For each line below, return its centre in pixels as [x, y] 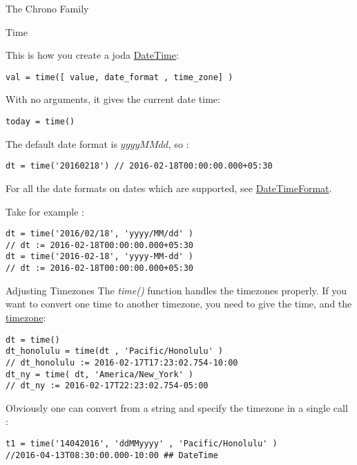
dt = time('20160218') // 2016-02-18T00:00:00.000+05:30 [139, 166]
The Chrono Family [47, 8]
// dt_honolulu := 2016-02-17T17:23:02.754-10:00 [122, 362]
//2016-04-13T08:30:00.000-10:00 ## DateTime [112, 455]
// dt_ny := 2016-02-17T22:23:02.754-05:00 [107, 386]
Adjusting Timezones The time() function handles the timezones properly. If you [176, 290]
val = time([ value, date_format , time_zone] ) [119, 77]
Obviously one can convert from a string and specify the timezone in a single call [177, 407]
